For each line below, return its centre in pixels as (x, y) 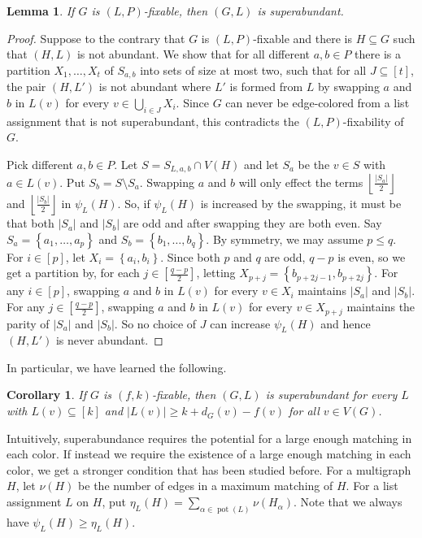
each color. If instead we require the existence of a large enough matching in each (209, 454)
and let (261, 164)
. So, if (134, 203)
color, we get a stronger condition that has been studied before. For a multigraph (209, 469)
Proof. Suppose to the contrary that (96, 38)
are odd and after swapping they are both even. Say (252, 223)
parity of (28, 323)
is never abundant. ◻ (109, 340)
